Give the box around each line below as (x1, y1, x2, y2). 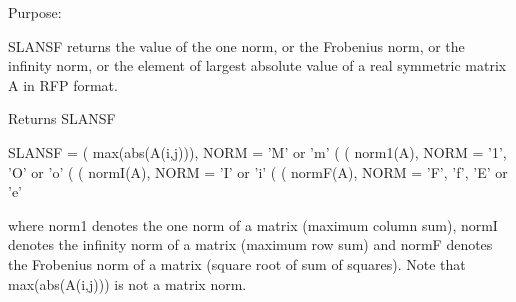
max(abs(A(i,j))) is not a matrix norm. (8, 273, 247, 294)
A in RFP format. (8, 74, 118, 95)
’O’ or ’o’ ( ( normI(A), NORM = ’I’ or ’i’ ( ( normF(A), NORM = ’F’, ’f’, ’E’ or (8, 161, 508, 182)
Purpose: (8, 2, 62, 22)
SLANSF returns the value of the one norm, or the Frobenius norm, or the (8, 35, 465, 56)
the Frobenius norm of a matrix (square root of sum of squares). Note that (8, 253, 466, 274)
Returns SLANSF (8, 108, 116, 129)
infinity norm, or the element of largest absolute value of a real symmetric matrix (8, 55, 507, 76)
